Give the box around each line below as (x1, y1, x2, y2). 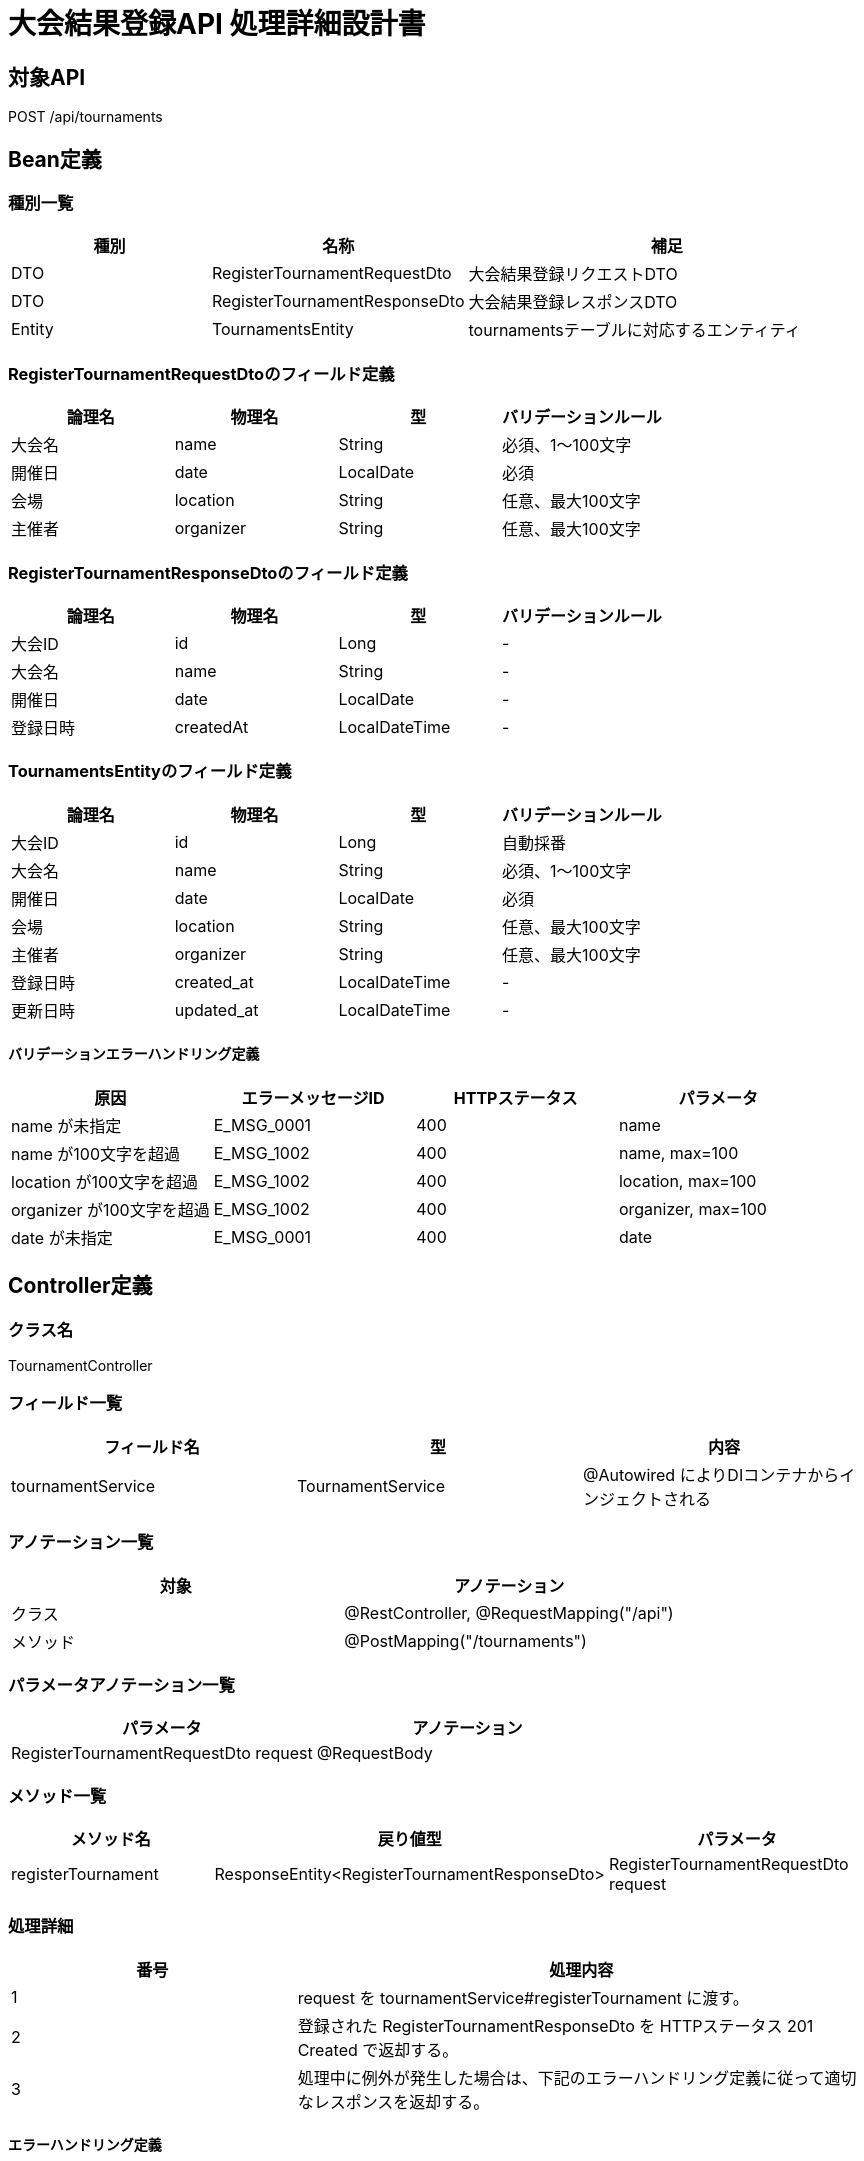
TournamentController (8, 1357, 153, 1375)
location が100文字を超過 (11, 1171, 199, 1192)
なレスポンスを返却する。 (297, 2091, 490, 2112)
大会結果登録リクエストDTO (468, 264, 678, 285)
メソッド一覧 (8, 1785, 107, 1806)
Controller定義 (8, 1273, 153, 1299)
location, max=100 (618, 1170, 757, 1191)
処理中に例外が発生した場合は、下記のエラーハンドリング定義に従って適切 (297, 2067, 857, 2088)
